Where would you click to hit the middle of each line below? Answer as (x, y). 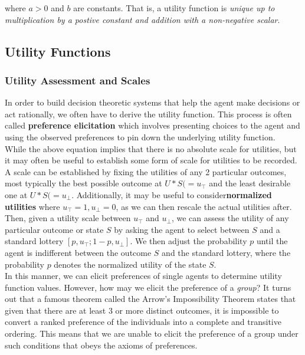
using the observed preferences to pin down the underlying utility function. (140, 137)
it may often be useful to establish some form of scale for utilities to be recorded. (151, 160)
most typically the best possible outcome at (83, 183)
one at (16, 194)
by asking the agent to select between (182, 229)
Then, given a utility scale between (68, 218)
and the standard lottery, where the (226, 252)
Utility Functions (58, 51)
